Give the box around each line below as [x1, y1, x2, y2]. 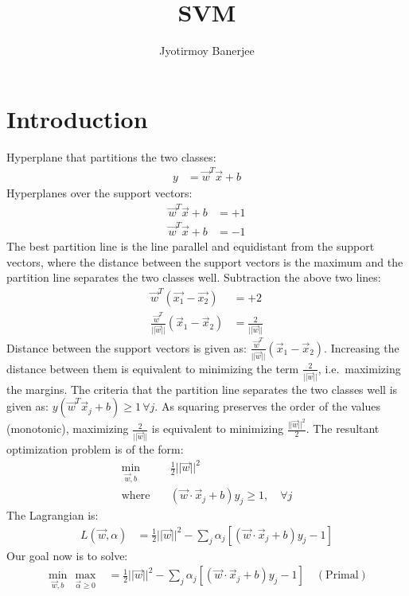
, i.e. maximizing [317, 360, 401, 376]
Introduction [6, 102, 148, 134]
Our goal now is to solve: [6, 547, 128, 563]
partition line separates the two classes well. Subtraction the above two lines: [6, 269, 381, 286]
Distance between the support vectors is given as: [6, 339, 247, 356]
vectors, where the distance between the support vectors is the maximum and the [6, 253, 403, 270]
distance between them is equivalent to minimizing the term [6, 360, 299, 376]
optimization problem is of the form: [6, 441, 184, 458]
